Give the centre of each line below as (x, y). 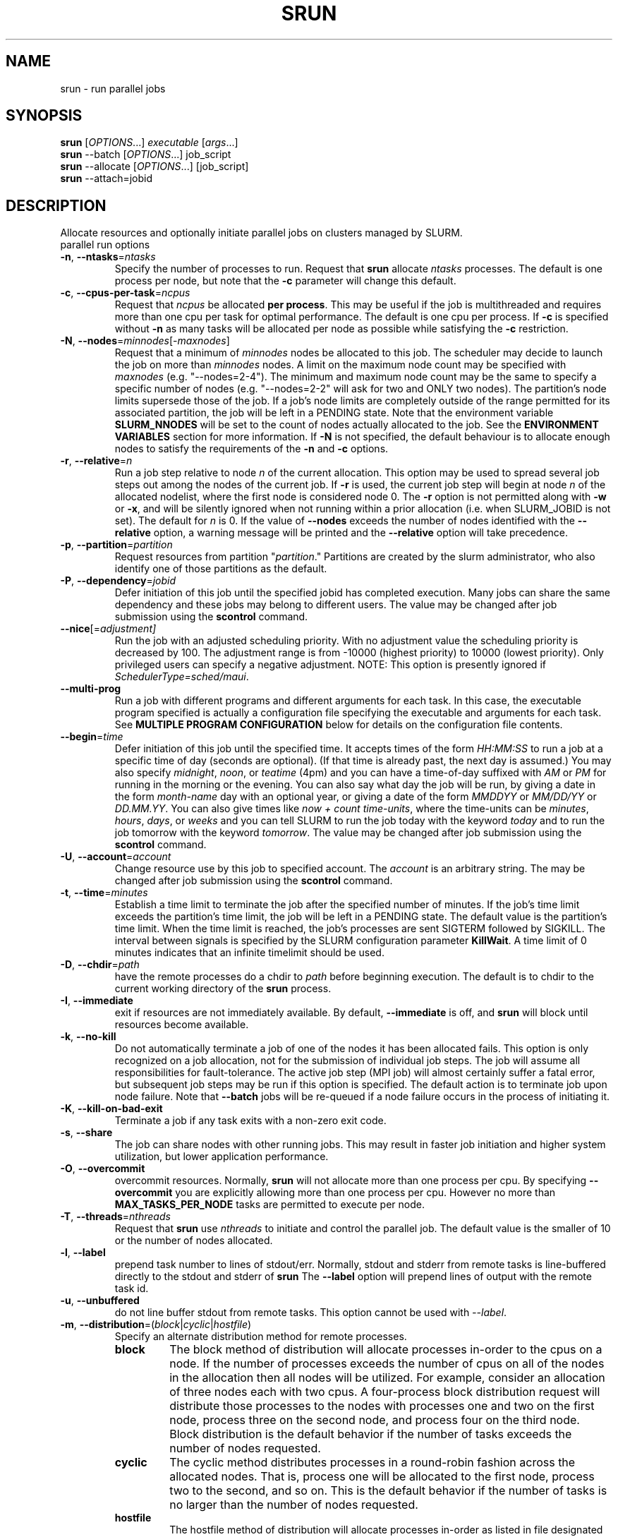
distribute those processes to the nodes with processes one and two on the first (382, 1406)
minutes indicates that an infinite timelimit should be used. (249, 953)
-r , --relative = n (96, 461)
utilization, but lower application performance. (222, 1157)
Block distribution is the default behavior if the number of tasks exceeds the (371, 1434)
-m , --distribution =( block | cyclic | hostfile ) (156, 1325)
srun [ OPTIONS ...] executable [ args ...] (149, 143)
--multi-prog (91, 689)
